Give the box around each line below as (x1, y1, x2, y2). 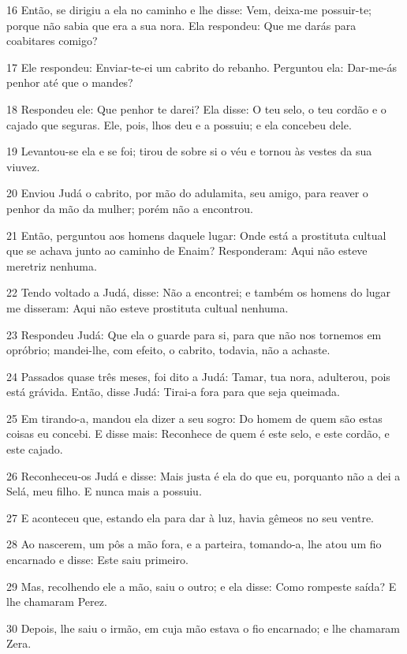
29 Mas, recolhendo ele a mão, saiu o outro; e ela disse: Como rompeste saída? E (6, 577, 397, 594)
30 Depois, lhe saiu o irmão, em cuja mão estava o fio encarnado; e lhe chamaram (6, 619, 401, 636)
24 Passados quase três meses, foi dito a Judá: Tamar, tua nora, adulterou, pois (6, 368, 390, 384)
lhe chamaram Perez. (6, 593, 107, 610)
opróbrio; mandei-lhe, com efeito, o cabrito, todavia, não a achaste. (6, 342, 330, 358)
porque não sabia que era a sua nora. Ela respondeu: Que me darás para (6, 17, 357, 33)
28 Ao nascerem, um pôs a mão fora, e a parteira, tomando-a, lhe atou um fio (6, 536, 382, 552)
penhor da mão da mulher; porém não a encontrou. (6, 200, 253, 216)
